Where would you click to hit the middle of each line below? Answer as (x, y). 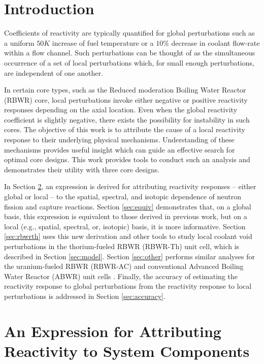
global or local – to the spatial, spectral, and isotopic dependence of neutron (123, 196)
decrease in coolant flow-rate (216, 42)
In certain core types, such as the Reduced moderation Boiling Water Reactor (125, 90)
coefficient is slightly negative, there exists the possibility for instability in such (127, 119)
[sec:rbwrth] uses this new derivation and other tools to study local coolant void (128, 236)
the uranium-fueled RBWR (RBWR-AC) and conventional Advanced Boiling (124, 266)
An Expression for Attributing (113, 331)
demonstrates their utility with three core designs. (82, 169)
